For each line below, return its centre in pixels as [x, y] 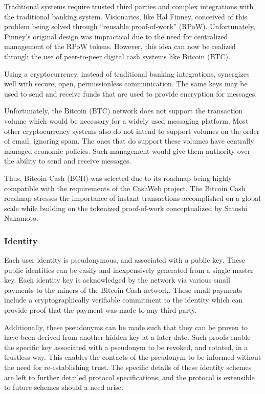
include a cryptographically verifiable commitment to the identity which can [124, 300]
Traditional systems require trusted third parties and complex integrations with [129, 6]
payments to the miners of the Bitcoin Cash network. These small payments [123, 289]
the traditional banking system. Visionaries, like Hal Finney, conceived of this [126, 16]
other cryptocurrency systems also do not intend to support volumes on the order [132, 131]
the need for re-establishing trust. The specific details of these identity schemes [128, 367]
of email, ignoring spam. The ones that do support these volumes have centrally [129, 141]
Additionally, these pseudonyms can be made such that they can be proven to [126, 327]
